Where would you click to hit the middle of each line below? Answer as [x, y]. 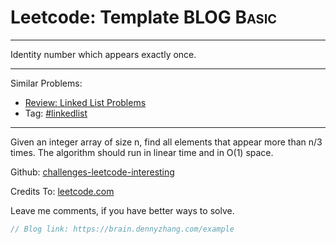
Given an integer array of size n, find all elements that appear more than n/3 [166, 142]
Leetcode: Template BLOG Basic [144, 17]
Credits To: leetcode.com [62, 191]
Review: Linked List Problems [85, 102]
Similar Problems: [46, 83]
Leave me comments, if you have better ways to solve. [122, 210]
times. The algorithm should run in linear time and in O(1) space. [142, 152]
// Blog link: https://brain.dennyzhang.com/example [122, 229]
